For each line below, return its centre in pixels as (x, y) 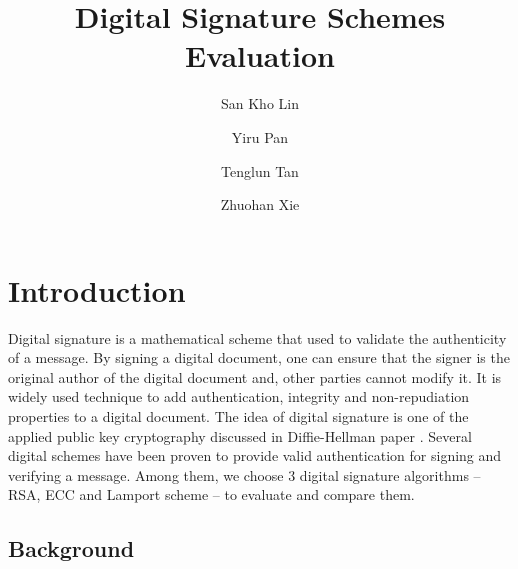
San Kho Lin (260, 103)
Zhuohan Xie (260, 204)
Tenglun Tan (260, 170)
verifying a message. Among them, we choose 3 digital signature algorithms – (244, 474)
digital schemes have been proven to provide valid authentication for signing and (255, 455)
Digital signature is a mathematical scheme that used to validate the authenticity (257, 337)
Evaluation (260, 55)
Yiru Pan (260, 136)
